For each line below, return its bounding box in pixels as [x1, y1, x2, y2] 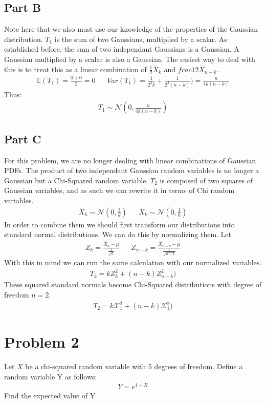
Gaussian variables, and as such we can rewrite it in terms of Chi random [4, 185, 235, 196]
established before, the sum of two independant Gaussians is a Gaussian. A [4, 44, 239, 54]
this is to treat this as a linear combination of [4, 63, 147, 74]
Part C [4, 131, 41, 146]
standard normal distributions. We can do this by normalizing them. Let [4, 229, 232, 240]
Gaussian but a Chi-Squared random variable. [4, 175, 148, 185]
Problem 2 [4, 331, 79, 352]
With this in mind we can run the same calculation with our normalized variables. [4, 257, 262, 268]
